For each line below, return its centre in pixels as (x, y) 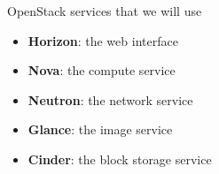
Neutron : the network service (110, 99)
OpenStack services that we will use (105, 11)
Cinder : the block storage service (120, 159)
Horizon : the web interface (103, 40)
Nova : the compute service (102, 70)
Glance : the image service (100, 129)
